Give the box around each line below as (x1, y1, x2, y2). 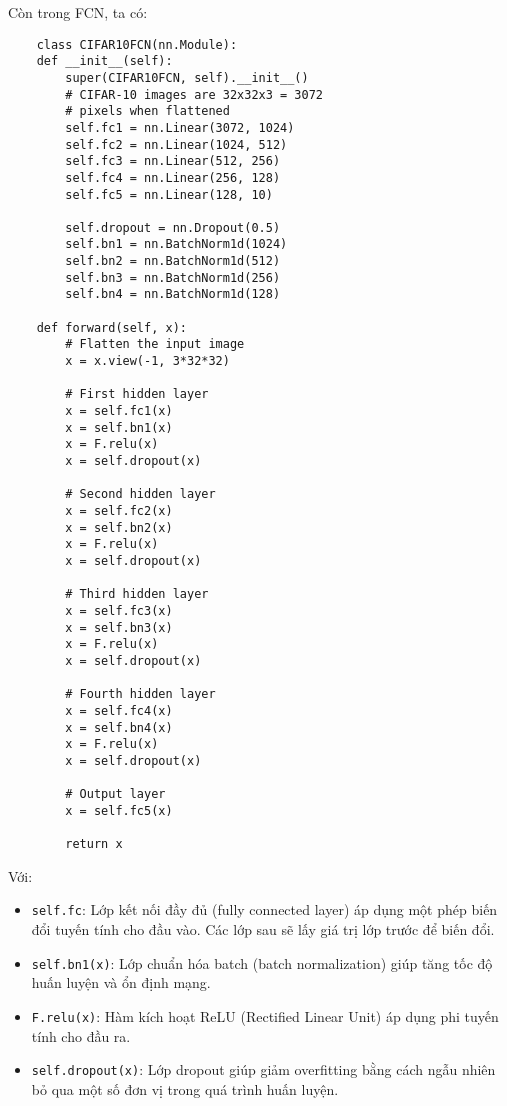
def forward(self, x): (36, 320, 187, 335)
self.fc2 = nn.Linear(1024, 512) (65, 137, 288, 152)
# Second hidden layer (65, 487, 216, 502)
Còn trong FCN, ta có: (8, 2, 148, 22)
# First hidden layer (65, 387, 209, 402)
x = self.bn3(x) (65, 620, 173, 635)
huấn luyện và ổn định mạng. (31, 972, 211, 993)
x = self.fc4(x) (65, 703, 173, 718)
